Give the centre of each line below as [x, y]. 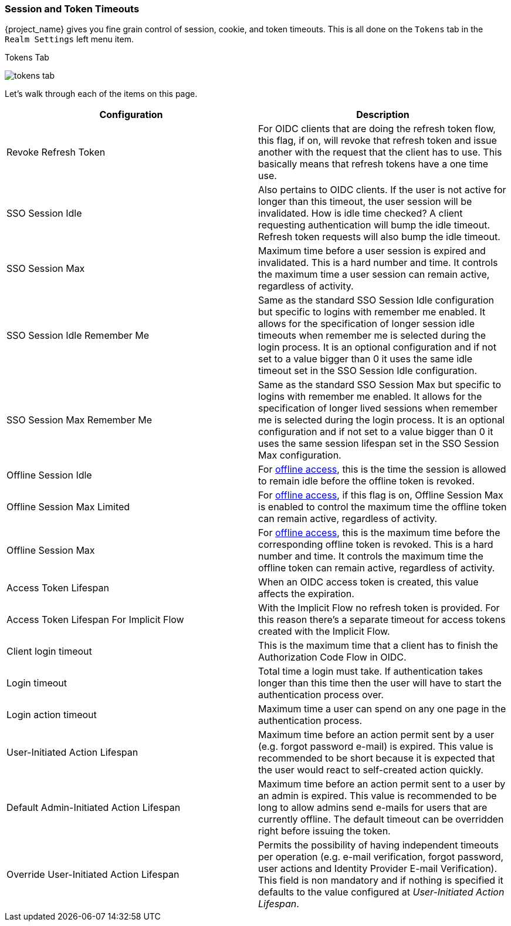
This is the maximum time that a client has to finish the [378, 646]
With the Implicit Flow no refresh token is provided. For [379, 608]
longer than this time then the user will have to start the [380, 683]
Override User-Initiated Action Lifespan [93, 875]
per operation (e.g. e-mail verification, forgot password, [381, 857]
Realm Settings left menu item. [69, 39]
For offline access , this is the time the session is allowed [382, 469]
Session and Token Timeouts [72, 9]
